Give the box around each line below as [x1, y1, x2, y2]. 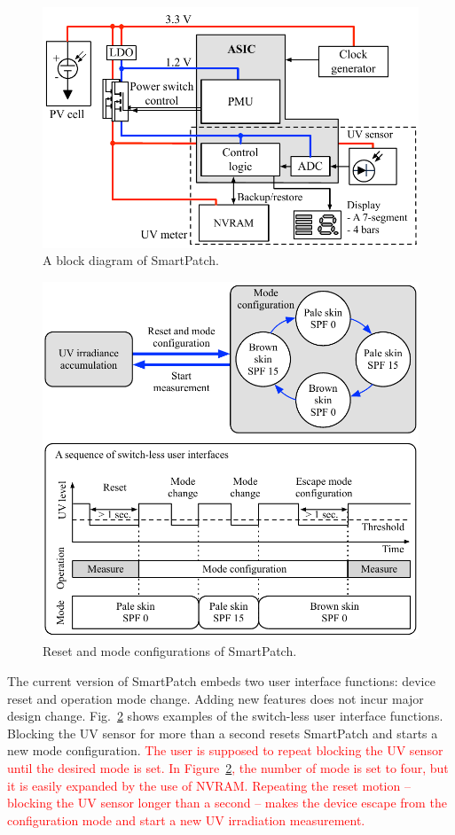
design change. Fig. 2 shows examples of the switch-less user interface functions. [7, 706, 443, 725]
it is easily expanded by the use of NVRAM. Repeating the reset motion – [7, 776, 411, 794]
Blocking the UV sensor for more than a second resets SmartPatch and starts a [7, 723, 438, 742]
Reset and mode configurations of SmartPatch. [43, 642, 297, 660]
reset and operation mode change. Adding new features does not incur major [7, 689, 424, 707]
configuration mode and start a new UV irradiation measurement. [7, 810, 365, 829]
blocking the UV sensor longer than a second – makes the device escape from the [7, 793, 447, 812]
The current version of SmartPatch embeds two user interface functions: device [7, 672, 435, 691]
